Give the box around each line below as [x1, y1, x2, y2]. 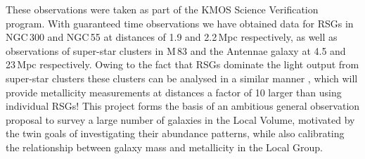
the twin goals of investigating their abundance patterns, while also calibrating [6, 126, 345, 141]
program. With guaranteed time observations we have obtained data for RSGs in [6, 15, 354, 30]
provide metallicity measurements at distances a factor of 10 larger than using [6, 84, 342, 99]
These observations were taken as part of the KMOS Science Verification [6, 2, 319, 16]
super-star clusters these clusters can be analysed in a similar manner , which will [6, 70, 358, 85]
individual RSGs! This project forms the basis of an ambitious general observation [6, 98, 360, 113]
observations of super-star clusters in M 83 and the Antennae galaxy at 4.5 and [6, 43, 346, 58]
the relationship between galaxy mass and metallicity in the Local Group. [6, 139, 323, 154]
